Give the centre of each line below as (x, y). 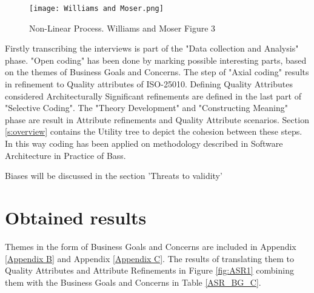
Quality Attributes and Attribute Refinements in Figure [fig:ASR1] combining (149, 270)
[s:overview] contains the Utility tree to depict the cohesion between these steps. (154, 131)
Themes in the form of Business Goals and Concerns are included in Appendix (151, 246)
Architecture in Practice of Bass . (65, 155)
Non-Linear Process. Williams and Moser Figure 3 (122, 28)
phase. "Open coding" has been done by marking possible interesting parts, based (156, 60)
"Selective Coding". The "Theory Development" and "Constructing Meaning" (146, 108)
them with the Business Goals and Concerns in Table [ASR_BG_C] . (133, 282)
